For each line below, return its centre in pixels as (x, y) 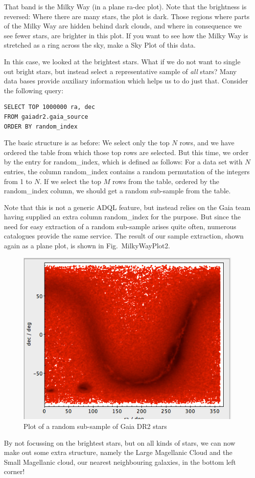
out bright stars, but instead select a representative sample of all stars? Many (120, 71)
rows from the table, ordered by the (166, 181)
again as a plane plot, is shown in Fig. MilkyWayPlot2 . (87, 246)
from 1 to (18, 181)
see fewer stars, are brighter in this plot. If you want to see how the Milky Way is (126, 35)
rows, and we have (207, 143)
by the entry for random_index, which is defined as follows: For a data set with (123, 162)
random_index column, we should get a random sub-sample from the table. (117, 191)
